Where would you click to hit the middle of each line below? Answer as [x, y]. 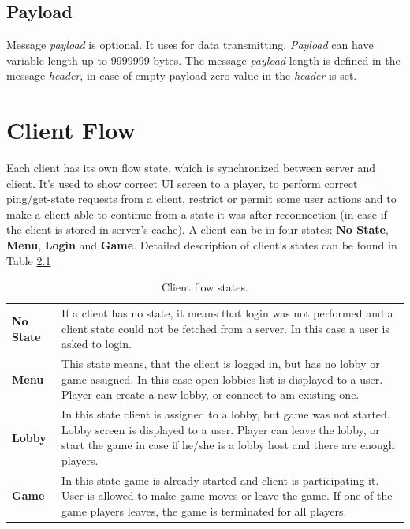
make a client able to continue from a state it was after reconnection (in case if [197, 214]
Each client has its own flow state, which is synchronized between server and [191, 168]
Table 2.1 [29, 260]
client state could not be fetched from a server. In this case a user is [225, 328]
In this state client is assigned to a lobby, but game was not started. [226, 414]
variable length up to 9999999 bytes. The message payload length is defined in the [203, 60]
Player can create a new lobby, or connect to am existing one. [211, 394]
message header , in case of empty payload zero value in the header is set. [182, 75]
